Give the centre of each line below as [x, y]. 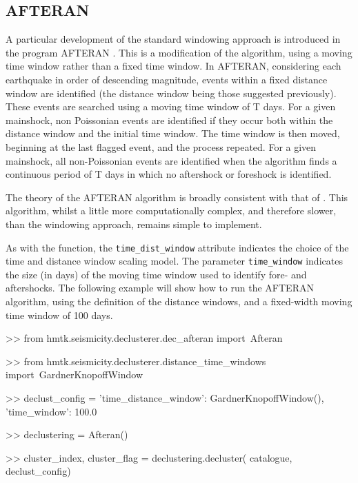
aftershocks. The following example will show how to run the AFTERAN [160, 288]
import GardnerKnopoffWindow [74, 374]
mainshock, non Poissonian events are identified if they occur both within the [169, 120]
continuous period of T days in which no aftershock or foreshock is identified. [169, 174]
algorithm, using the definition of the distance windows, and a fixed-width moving [179, 301]
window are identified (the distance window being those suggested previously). [171, 93]
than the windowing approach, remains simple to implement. [134, 224]
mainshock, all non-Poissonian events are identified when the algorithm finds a [171, 160]
